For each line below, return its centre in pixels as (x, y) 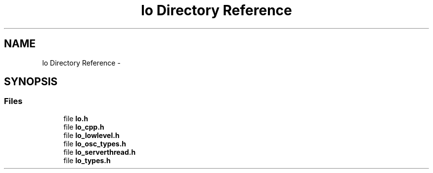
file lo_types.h (87, 160)
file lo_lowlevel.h (91, 135)
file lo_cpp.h (84, 127)
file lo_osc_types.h (95, 143)
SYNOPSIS (31, 82)
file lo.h (76, 118)
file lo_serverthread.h (100, 152)
